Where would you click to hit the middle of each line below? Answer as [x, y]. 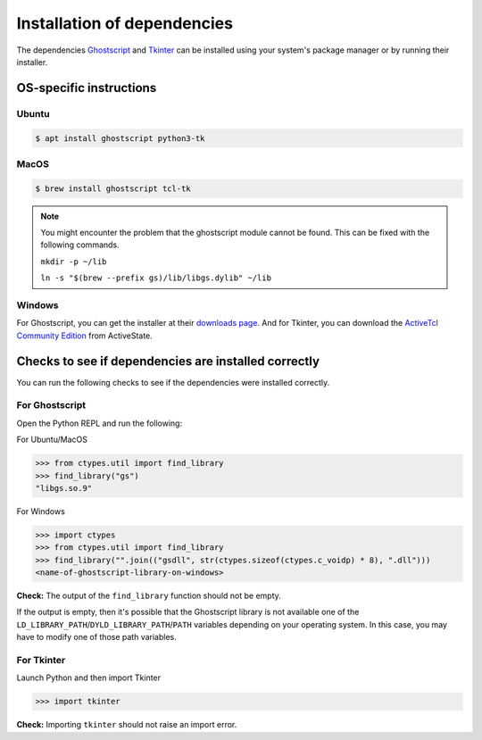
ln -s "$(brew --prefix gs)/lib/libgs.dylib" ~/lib [156, 278]
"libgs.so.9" [64, 488]
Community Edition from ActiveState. [85, 336]
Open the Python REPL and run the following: [100, 423]
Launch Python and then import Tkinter [88, 678]
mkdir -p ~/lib [74, 262]
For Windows [41, 511]
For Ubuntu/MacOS [52, 440]
